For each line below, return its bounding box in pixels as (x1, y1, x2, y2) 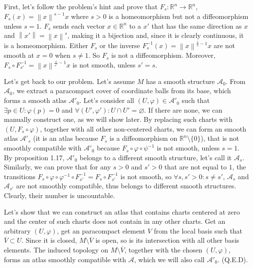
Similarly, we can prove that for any (4, 162, 111, 172)
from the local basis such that (154, 225, 243, 235)
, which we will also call (134, 254, 205, 264)
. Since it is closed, (21, 235, 77, 245)
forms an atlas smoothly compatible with (4, 254, 126, 264)
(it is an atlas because (33, 133, 98, 143)
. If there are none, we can (144, 104, 222, 115)
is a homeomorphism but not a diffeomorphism (108, 11, 249, 21)
